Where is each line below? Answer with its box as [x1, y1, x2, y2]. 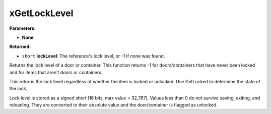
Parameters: [9, 25, 36, 31]
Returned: [9, 43, 31, 50]
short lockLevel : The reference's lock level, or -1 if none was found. [22, 53, 165, 59]
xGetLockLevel [9, 8, 74, 19]
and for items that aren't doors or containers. [9, 69, 103, 75]
